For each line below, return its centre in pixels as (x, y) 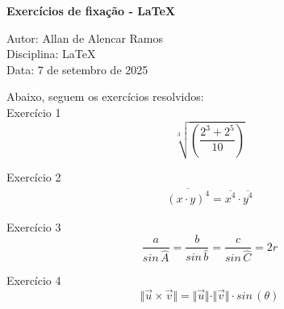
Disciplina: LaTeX (51, 54)
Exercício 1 (34, 112)
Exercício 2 (34, 177)
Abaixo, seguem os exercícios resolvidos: (105, 96)
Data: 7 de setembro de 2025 (77, 69)
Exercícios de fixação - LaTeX (91, 10)
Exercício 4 (34, 280)
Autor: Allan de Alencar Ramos (85, 38)
